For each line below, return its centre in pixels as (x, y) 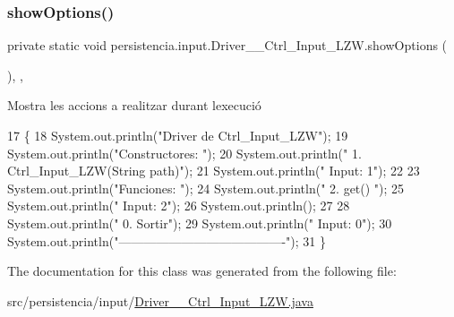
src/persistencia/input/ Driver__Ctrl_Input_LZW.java (160, 300)
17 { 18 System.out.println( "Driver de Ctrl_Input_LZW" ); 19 (178, 135)
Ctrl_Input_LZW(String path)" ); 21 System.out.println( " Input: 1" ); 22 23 (214, 171)
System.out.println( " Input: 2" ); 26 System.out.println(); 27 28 (179, 206)
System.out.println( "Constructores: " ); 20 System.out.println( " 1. (184, 153)
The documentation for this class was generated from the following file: (202, 271)
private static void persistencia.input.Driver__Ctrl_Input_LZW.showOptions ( (227, 45)
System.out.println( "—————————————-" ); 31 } (167, 240)
